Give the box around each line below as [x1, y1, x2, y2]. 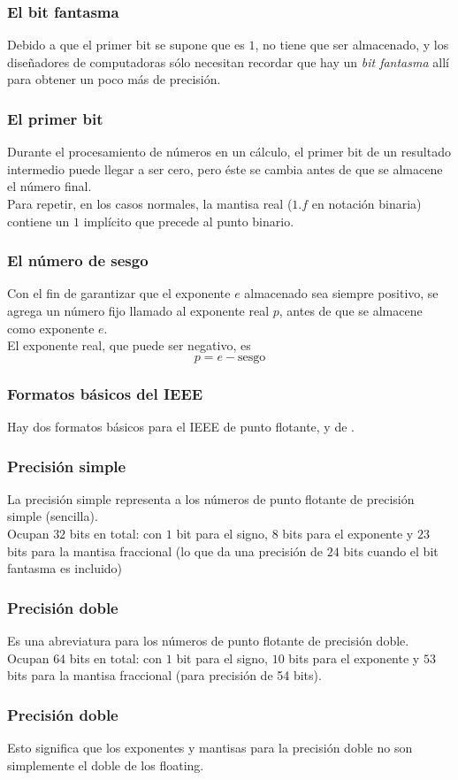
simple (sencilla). [7, 507, 98, 525]
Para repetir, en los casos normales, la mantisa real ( [7, 195, 293, 212]
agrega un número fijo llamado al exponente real [7, 302, 270, 319]
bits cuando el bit [343, 541, 439, 560]
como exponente [7, 318, 95, 337]
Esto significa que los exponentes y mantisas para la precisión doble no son [7, 738, 413, 756]
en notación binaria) [311, 195, 422, 212]
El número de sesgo [7, 249, 149, 271]
